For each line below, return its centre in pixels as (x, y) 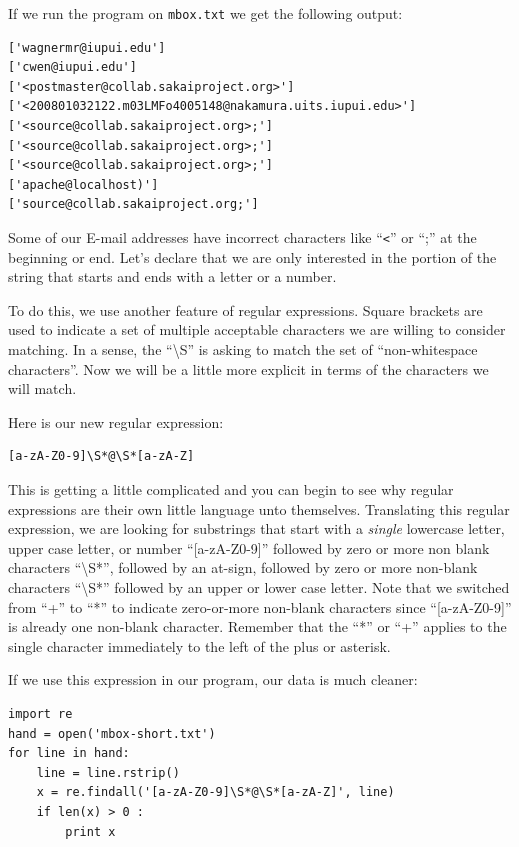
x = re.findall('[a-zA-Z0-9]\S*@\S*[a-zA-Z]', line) (215, 792)
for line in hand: (69, 753)
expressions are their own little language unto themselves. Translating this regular (259, 508)
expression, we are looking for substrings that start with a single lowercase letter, (256, 528)
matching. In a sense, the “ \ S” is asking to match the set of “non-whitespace (243, 349)
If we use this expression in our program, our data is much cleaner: (213, 679)
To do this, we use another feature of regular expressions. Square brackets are (245, 309)
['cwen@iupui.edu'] (72, 67)
